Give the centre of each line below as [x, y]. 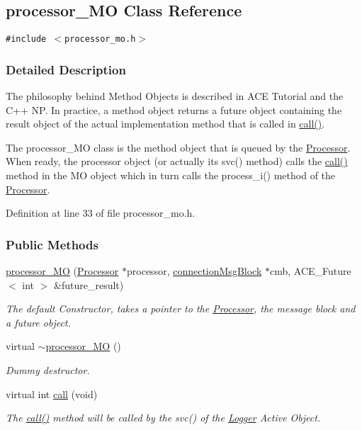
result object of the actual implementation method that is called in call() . [165, 124]
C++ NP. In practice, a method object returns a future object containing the [174, 109]
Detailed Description [66, 69]
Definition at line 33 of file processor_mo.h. [101, 213]
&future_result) [89, 284]
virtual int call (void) [52, 394]
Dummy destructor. [48, 370]
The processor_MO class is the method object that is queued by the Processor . [178, 147]
